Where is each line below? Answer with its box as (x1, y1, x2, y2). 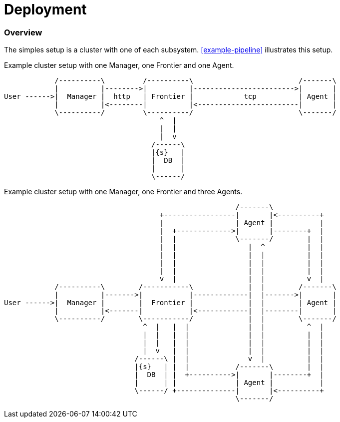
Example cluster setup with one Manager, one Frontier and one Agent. (4, 61, 234, 70)
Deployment (4, 1, 87, 18)
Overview (4, 27, 42, 37)
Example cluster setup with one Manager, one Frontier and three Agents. (4, 187, 243, 196)
